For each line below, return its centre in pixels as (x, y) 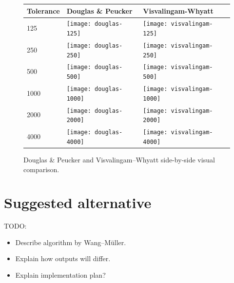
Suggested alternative (78, 203)
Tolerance (43, 10)
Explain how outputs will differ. (63, 258)
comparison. (41, 169)
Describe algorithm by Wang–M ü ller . (71, 242)
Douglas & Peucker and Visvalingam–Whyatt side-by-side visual (119, 159)
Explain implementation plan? (60, 275)
